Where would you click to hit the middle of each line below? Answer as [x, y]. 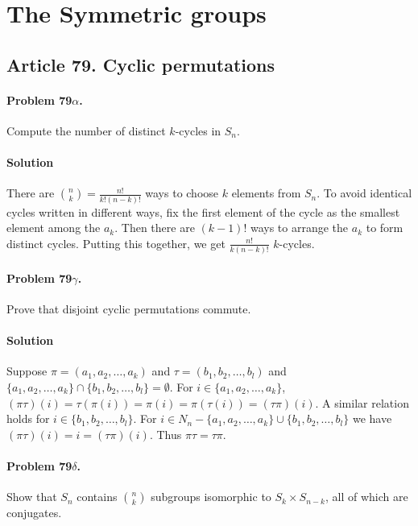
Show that [32, 497]
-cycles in [198, 130]
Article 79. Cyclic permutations [141, 64]
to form [385, 228]
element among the [54, 228]
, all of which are [366, 497]
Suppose [27, 371]
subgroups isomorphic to [211, 497]
